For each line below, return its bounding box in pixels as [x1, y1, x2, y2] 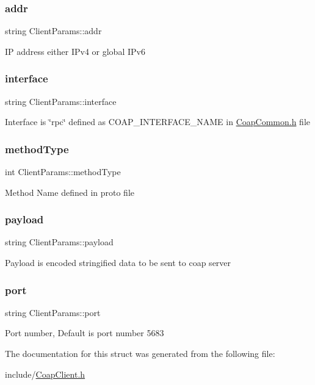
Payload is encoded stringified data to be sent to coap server [5, 256, 231, 269]
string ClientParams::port [5, 306, 101, 318]
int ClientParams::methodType [5, 165, 121, 178]
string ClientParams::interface [5, 95, 117, 107]
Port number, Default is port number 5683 [5, 326, 164, 339]
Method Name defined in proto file [5, 185, 135, 198]
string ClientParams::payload [5, 236, 114, 248]
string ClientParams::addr [5, 24, 102, 37]
